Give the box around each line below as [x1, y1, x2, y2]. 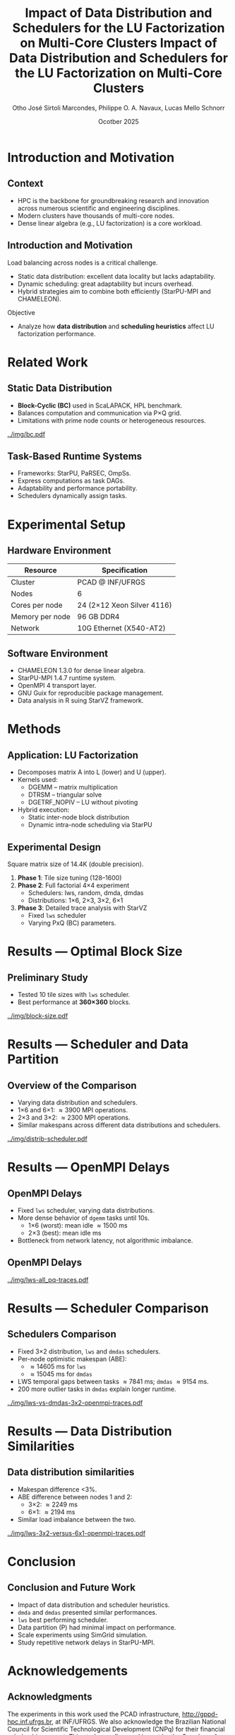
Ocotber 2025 [98, 117, 139, 125]
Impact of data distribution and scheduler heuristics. [17, 1601, 170, 1609]
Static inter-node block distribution [28, 813, 129, 822]
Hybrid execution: [17, 805, 70, 814]
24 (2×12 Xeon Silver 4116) [77, 600, 172, 610]
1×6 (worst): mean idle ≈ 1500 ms [28, 1221, 128, 1229]
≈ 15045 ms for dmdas [30, 1369, 93, 1378]
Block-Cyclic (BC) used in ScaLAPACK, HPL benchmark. [17, 401, 183, 410]
